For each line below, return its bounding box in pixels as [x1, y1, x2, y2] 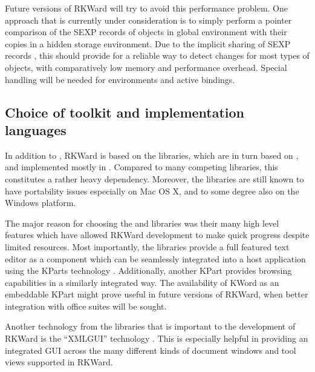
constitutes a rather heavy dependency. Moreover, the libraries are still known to [5, 172, 304, 185]
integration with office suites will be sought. [5, 299, 167, 312]
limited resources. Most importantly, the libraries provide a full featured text [5, 240, 290, 253]
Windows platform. [5, 196, 76, 209]
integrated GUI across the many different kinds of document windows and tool [5, 344, 296, 356]
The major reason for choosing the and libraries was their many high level [5, 216, 279, 229]
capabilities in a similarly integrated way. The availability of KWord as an [5, 276, 279, 288]
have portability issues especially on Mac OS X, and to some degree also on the [5, 184, 299, 197]
